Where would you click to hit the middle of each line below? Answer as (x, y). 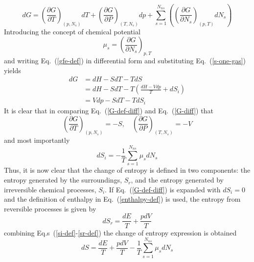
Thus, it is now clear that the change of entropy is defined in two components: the (127, 170)
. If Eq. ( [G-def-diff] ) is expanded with (163, 189)
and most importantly (37, 140)
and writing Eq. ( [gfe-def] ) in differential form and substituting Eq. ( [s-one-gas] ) (125, 61)
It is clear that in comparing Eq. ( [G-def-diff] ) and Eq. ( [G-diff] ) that (109, 110)
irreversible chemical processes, (50, 189)
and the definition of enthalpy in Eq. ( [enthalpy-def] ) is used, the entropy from (122, 199)
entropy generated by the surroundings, (63, 180)
